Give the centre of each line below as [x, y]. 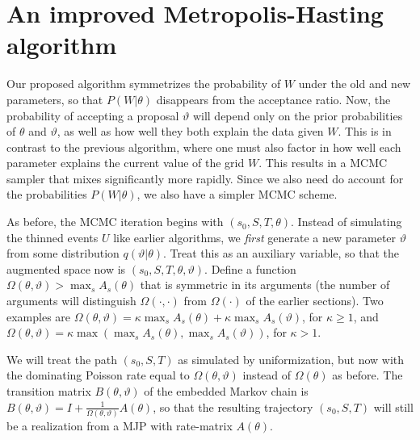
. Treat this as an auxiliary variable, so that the [281, 253]
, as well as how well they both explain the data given [190, 131]
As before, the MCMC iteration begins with [115, 222]
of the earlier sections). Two [315, 301]
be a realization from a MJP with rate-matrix [120, 425]
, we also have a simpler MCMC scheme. [237, 194]
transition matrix [49, 391]
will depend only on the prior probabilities [298, 115]
